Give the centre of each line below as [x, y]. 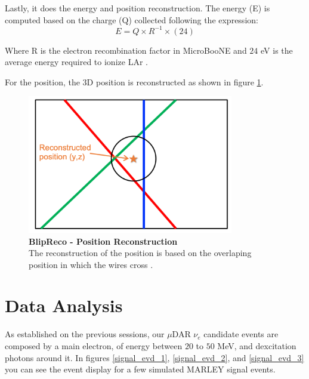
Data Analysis [64, 305]
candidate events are [241, 334]
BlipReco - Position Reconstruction [103, 241]
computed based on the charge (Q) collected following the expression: [132, 19]
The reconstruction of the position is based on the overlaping [140, 253]
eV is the [277, 50]
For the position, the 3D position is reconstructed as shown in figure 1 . [134, 81]
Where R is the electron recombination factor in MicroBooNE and [126, 50]
